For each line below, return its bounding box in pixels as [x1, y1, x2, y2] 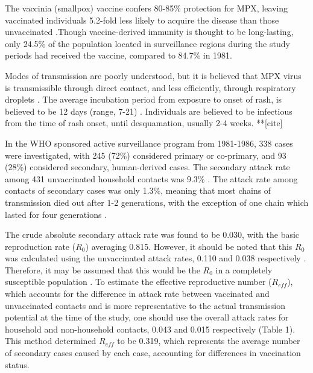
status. [5, 358, 30, 371]
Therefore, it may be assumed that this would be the [5, 263, 200, 276]
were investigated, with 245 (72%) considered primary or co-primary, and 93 [5, 148, 286, 161]
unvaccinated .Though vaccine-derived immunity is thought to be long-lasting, [5, 25, 294, 38]
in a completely [215, 263, 273, 276]
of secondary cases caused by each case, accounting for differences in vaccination [5, 346, 301, 359]
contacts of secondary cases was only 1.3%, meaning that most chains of [5, 184, 271, 197]
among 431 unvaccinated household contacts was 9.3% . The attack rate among [5, 172, 298, 185]
